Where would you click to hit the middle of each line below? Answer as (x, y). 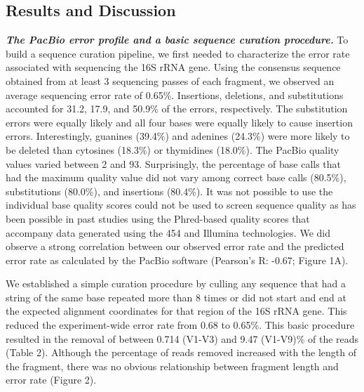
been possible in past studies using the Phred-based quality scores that (158, 218)
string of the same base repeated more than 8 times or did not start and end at (176, 297)
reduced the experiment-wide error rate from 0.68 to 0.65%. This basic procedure (180, 325)
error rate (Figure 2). (51, 380)
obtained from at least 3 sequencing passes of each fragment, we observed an (170, 80)
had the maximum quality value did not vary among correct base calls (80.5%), (176, 177)
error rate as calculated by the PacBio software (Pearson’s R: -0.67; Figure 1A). (177, 260)
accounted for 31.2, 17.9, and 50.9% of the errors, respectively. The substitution (177, 109)
